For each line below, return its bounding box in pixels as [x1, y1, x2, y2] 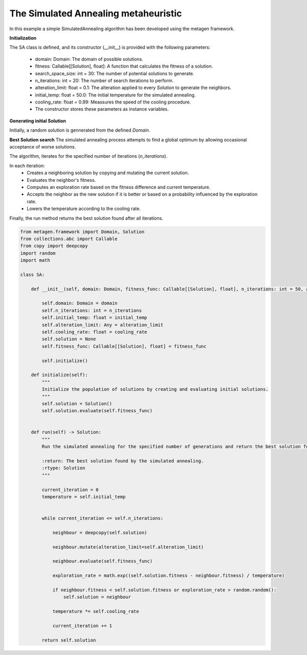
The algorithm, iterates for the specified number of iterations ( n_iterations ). [9, 153, 168, 159]
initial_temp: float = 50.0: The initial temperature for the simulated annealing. [35, 92, 196, 98]
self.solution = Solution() [41, 400, 113, 407]
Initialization [9, 35, 37, 41]
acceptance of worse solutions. [9, 144, 76, 150]
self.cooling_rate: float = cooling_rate [41, 329, 147, 335]
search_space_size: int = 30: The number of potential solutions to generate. [35, 70, 194, 76]
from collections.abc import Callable [20, 236, 118, 242]
